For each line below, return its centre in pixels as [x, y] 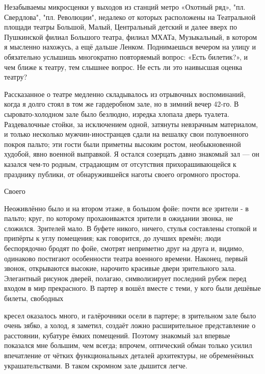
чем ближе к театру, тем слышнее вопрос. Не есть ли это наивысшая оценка [123, 67]
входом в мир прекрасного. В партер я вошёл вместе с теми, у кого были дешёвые [132, 288]
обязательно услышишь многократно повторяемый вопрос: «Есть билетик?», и [126, 56]
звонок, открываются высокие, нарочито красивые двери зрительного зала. [120, 268]
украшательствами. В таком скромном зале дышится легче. [96, 365]
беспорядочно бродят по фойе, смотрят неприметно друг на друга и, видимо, [124, 248]
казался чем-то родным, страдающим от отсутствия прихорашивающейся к [120, 164]
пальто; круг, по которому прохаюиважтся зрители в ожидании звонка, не [119, 218]
